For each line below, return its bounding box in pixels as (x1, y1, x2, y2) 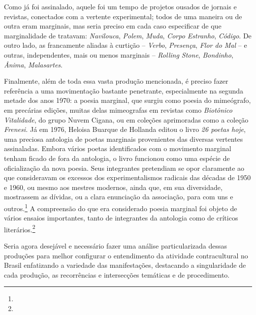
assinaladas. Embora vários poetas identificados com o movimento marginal (4, 143, 231, 154)
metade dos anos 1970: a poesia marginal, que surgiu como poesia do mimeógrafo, (4, 95, 251, 105)
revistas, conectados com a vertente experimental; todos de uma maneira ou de (4, 11, 242, 21)
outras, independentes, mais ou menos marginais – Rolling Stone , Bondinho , (4, 49, 233, 60)
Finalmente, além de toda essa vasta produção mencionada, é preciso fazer (4, 76, 228, 86)
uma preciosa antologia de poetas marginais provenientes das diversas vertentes (4, 133, 243, 144)
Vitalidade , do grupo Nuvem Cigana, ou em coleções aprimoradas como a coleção (4, 114, 249, 125)
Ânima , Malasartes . (4, 59, 63, 69)
